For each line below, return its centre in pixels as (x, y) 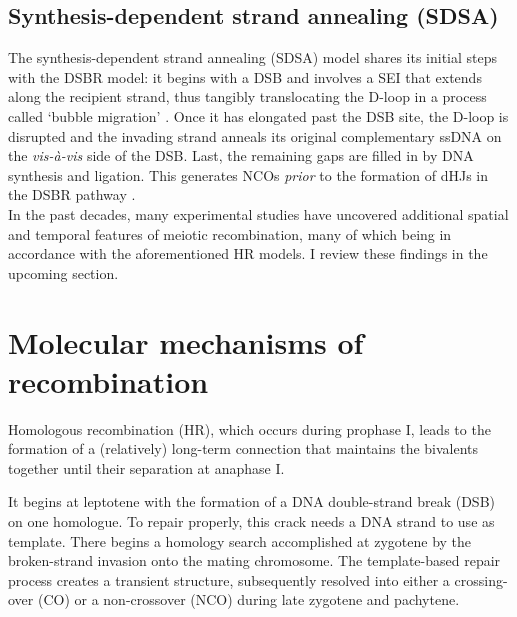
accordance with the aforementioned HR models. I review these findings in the (248, 253)
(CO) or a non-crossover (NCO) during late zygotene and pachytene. (248, 599)
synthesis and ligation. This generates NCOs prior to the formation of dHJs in (248, 174)
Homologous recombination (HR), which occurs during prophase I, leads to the (249, 428)
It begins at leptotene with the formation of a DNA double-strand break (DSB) (251, 501)
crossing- (481, 579)
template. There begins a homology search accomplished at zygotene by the (240, 540)
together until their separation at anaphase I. (146, 467)
